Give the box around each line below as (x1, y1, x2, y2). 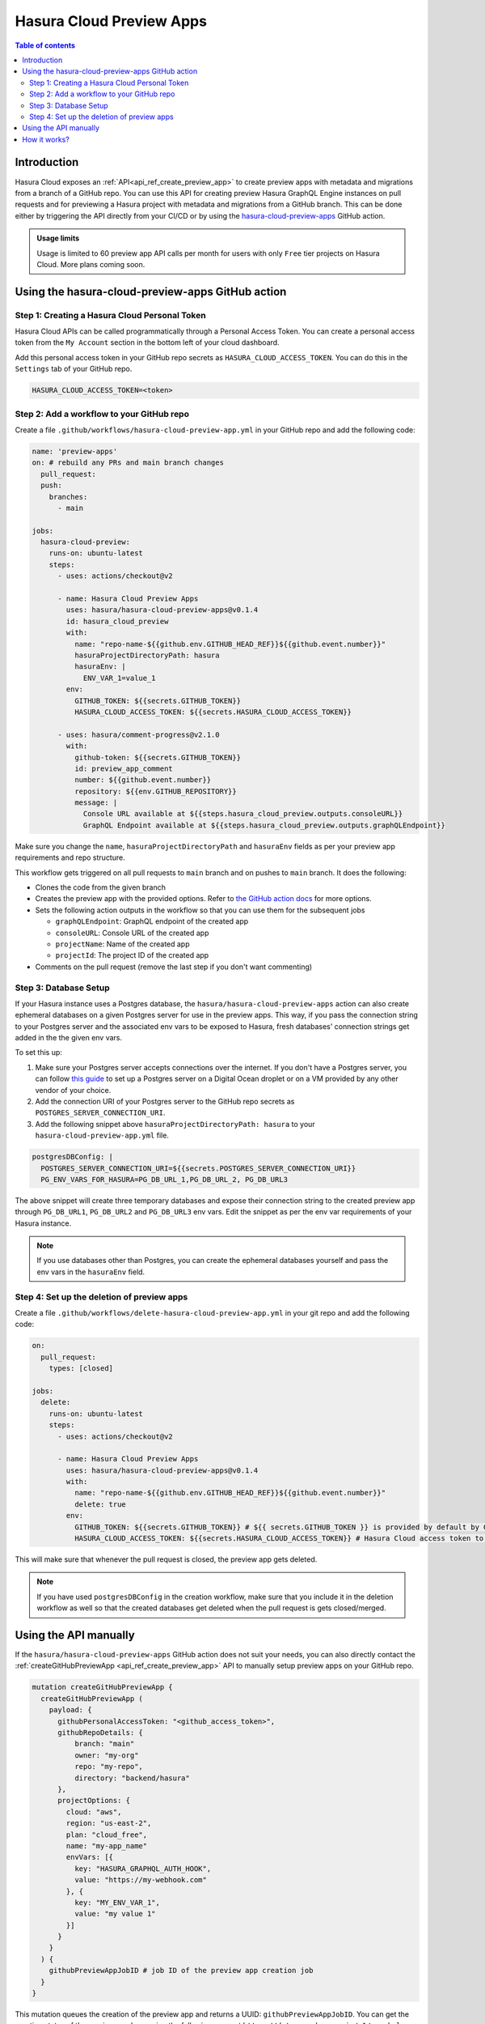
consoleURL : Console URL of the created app (55, 928, 209, 938)
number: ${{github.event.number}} (74, 776, 212, 785)
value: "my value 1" (74, 1909, 157, 1919)
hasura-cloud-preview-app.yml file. (35, 1130, 170, 1141)
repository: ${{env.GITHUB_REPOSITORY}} (74, 786, 238, 796)
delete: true (74, 1499, 127, 1509)
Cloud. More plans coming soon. (36, 259, 145, 269)
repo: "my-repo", (74, 1762, 143, 1771)
